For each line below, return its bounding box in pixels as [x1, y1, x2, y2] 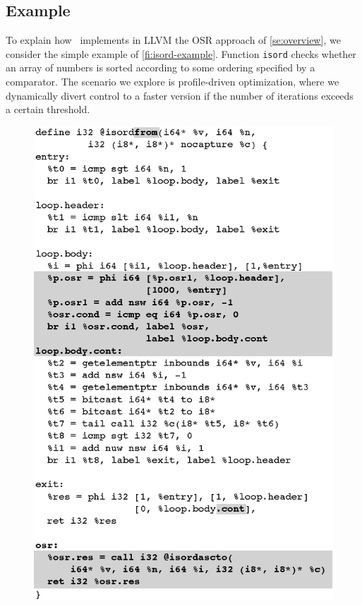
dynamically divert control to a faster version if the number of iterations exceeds [6, 88, 354, 102]
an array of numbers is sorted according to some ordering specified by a [6, 60, 315, 75]
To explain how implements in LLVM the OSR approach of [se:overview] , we [6, 33, 341, 47]
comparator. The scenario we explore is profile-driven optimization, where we [6, 74, 339, 89]
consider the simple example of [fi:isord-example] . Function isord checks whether [6, 46, 356, 61]
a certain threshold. [6, 102, 90, 117]
